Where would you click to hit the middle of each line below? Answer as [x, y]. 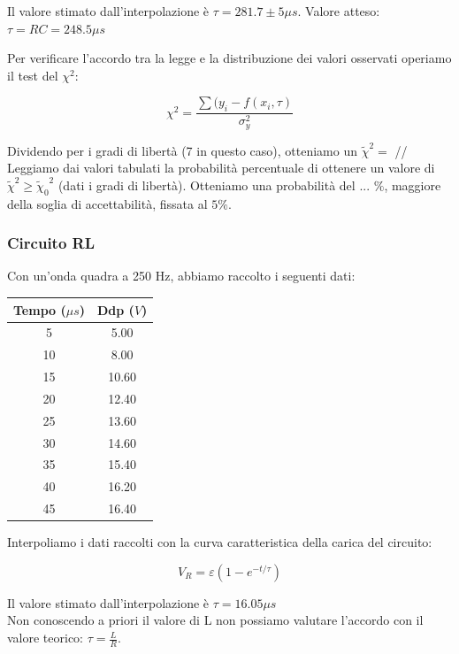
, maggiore [413, 185]
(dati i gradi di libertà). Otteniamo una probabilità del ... [214, 185]
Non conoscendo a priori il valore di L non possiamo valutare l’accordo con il [215, 620]
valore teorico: [46, 638]
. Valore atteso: [339, 11]
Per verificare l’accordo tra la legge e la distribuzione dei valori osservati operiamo [229, 58]
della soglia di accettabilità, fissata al [107, 203]
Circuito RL [51, 243]
